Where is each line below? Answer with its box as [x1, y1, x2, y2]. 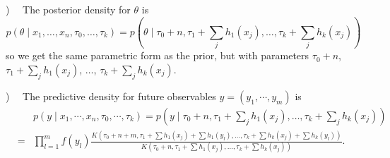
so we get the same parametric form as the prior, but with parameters [6, 48, 309, 63]
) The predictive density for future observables [6, 88, 216, 103]
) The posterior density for [6, 2, 131, 16]
